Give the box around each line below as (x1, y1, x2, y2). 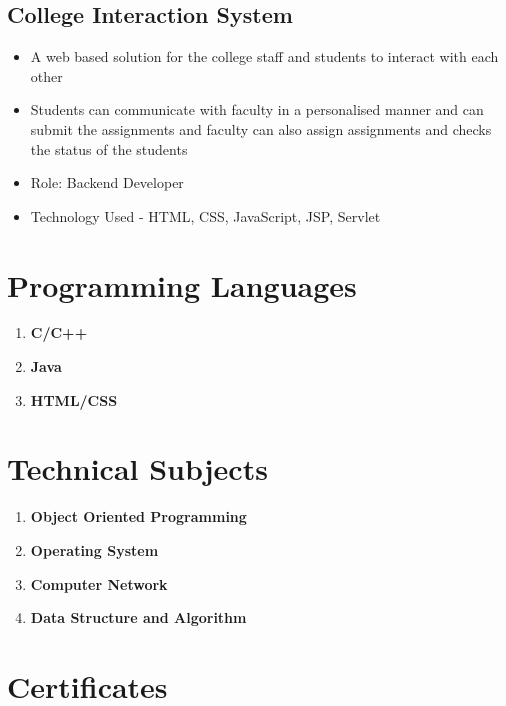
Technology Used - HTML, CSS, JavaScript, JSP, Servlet (30, 205, 381, 226)
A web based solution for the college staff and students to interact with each (30, 46, 499, 67)
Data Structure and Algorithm (30, 607, 247, 628)
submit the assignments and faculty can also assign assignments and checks (30, 118, 492, 139)
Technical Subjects (7, 448, 268, 489)
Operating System (30, 539, 159, 560)
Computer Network (30, 573, 168, 594)
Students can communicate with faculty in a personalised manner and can (30, 99, 484, 120)
